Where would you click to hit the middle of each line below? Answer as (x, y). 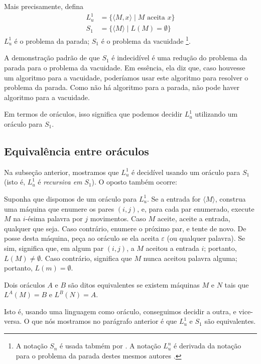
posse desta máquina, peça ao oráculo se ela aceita (82, 238)
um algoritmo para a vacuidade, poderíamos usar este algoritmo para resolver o (126, 77)
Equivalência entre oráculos (77, 151)
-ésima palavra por (54, 218)
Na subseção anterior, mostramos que (61, 172)
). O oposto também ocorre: (134, 182)
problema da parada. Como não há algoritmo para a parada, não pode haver (122, 87)
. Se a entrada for (174, 198)
